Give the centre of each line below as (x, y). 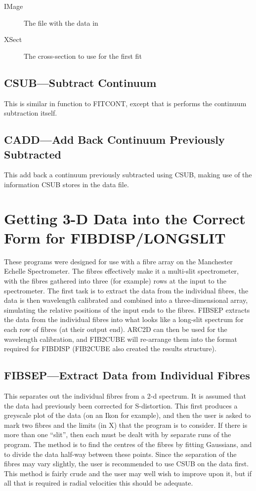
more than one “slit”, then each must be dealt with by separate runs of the (118, 434)
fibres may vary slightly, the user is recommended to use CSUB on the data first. (127, 464)
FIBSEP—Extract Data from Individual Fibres (127, 375)
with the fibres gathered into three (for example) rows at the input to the (115, 281)
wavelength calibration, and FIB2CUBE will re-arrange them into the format (121, 339)
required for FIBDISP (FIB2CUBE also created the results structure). (110, 348)
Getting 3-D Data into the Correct (125, 218)
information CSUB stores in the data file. (66, 184)
